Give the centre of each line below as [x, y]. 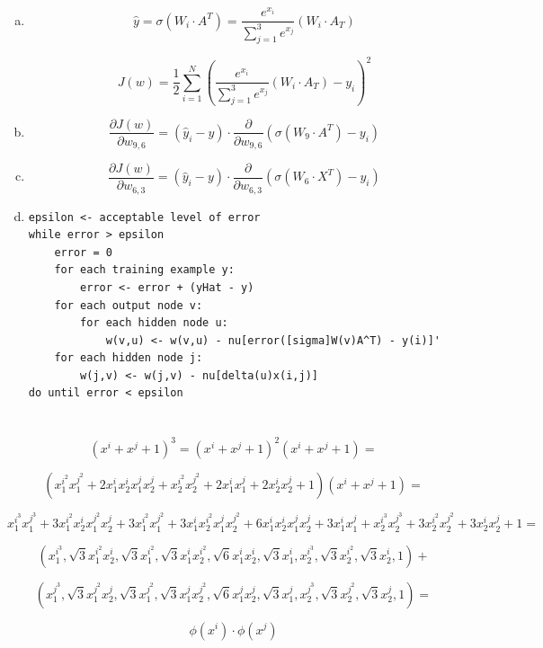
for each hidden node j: [129, 358]
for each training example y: [144, 270]
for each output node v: [129, 305]
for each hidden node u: [154, 323]
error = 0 [83, 252]
